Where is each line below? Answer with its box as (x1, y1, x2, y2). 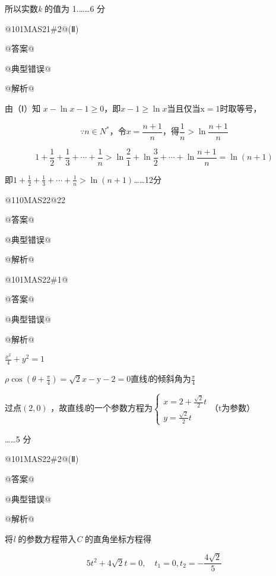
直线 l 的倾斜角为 (131, 372, 191, 385)
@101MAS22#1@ (5, 273, 68, 285)
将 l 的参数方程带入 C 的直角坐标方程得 (5, 532, 151, 545)
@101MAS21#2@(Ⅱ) (5, 22, 79, 34)
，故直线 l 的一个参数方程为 (50, 401, 153, 414)
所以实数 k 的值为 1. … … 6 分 (5, 2, 106, 14)
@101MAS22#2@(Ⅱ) (5, 452, 79, 465)
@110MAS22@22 (5, 193, 65, 205)
